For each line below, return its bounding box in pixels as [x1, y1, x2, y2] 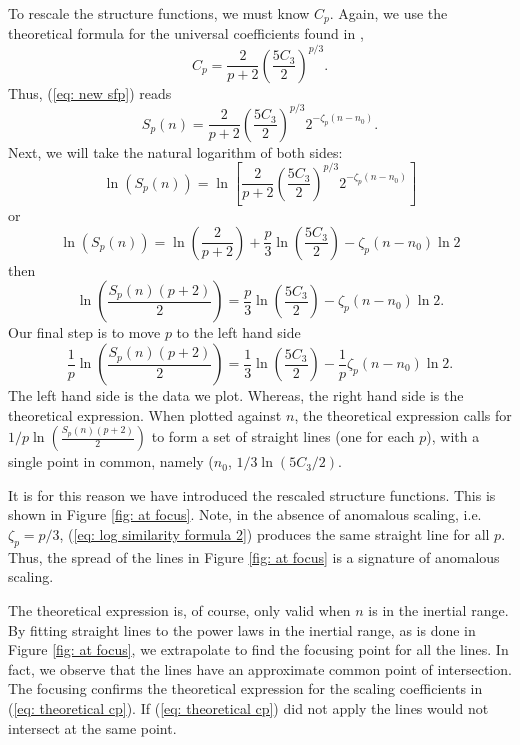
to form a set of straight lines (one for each [151, 426, 415, 447]
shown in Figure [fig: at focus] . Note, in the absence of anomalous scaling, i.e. [8, 504, 482, 525]
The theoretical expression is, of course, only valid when [8, 599, 351, 620]
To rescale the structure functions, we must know [8, 3, 310, 23]
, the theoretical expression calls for [294, 404, 512, 425]
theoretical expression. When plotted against [8, 404, 282, 425]
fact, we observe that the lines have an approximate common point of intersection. [8, 658, 512, 679]
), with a [426, 426, 480, 447]
